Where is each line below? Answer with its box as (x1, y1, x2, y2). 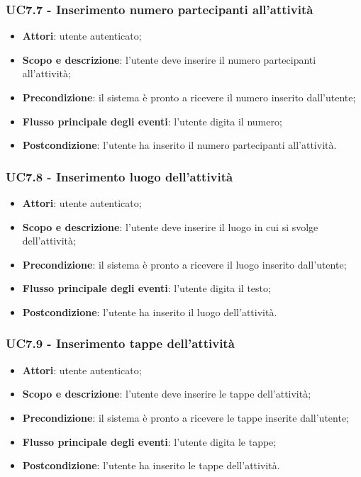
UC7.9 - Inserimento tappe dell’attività (6, 335, 235, 352)
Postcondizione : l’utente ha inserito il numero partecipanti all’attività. (22, 138, 337, 152)
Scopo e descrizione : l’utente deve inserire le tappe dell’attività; (22, 386, 311, 401)
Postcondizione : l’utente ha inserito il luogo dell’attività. (22, 304, 277, 319)
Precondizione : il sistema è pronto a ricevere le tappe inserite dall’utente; (22, 410, 350, 425)
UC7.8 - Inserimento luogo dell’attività (6, 167, 233, 185)
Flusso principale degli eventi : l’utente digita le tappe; (22, 434, 277, 449)
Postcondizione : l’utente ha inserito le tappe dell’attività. (22, 458, 280, 473)
